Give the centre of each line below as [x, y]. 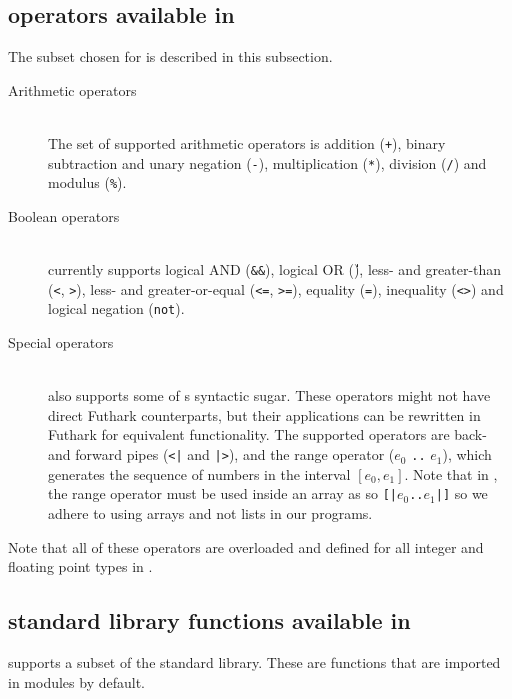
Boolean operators [64, 215]
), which [467, 454]
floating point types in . [80, 566]
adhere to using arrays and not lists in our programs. [210, 512]
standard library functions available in [209, 620]
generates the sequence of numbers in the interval [199, 473]
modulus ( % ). [87, 182]
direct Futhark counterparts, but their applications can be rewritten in [264, 414]
